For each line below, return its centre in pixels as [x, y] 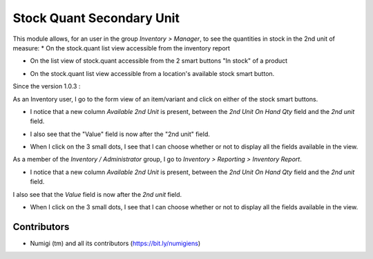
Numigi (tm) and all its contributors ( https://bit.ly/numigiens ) [115, 243]
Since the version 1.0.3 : [47, 86]
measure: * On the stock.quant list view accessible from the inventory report [122, 48]
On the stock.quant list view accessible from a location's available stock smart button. [152, 73]
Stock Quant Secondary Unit [96, 18]
